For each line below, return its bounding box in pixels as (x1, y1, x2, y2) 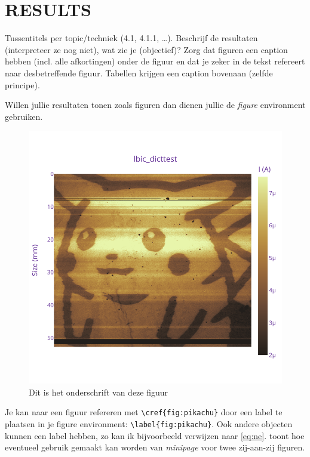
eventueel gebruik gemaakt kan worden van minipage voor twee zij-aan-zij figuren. (5, 441, 305, 453)
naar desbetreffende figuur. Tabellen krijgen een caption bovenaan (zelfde (5, 66, 273, 79)
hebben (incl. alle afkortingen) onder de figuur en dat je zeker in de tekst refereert (5, 55, 305, 67)
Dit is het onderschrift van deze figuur (29, 385, 168, 398)
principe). (5, 78, 40, 91)
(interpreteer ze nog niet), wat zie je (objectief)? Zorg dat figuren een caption (5, 43, 288, 55)
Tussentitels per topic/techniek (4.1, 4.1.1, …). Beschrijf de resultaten (5, 32, 258, 44)
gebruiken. (5, 110, 43, 122)
